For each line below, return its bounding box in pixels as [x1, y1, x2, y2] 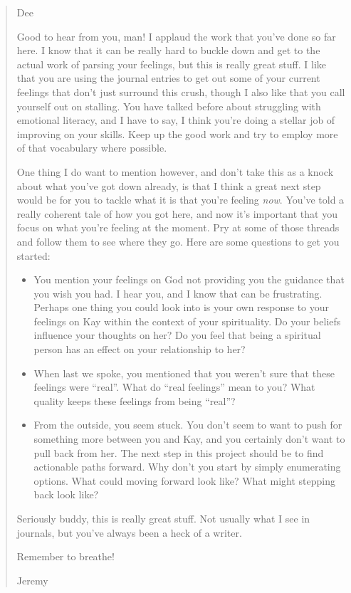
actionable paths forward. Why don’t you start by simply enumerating [33, 459, 341, 474]
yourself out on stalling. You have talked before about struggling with [16, 98, 321, 113]
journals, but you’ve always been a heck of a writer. [16, 525, 242, 540]
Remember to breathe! [16, 549, 115, 564]
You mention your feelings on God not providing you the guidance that [33, 272, 345, 287]
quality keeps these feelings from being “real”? [33, 393, 236, 408]
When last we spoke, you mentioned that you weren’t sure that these [33, 365, 335, 380]
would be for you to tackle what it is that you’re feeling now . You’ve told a [16, 192, 345, 207]
